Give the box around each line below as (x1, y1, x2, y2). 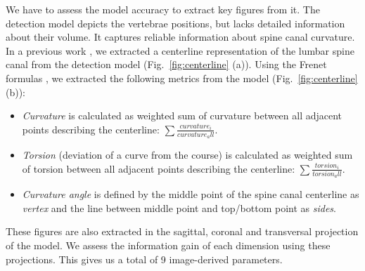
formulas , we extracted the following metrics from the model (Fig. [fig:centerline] (6, 70, 358, 85)
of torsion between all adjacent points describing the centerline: (22, 161, 295, 176)
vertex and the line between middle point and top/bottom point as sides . (22, 200, 336, 215)
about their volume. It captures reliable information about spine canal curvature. (6, 29, 355, 44)
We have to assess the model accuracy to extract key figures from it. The (6, 2, 320, 16)
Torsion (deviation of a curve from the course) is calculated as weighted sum (22, 147, 353, 161)
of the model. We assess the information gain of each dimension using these (6, 238, 331, 253)
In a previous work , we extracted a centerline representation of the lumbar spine (6, 43, 354, 58)
